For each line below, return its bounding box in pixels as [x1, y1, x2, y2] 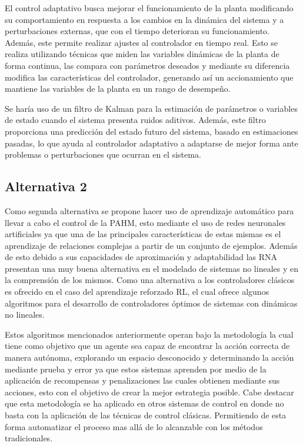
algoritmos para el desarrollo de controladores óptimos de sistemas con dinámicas [5, 297, 298, 309]
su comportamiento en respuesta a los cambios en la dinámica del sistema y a [5, 13, 284, 25]
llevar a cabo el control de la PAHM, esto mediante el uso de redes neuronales [5, 216, 286, 228]
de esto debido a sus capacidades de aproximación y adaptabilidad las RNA [5, 251, 278, 263]
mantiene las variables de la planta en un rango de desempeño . [5, 82, 231, 95]
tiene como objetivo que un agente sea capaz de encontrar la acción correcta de [5, 340, 290, 352]
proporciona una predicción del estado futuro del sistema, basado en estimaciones [5, 125, 298, 137]
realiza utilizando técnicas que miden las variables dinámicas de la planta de [5, 48, 279, 60]
